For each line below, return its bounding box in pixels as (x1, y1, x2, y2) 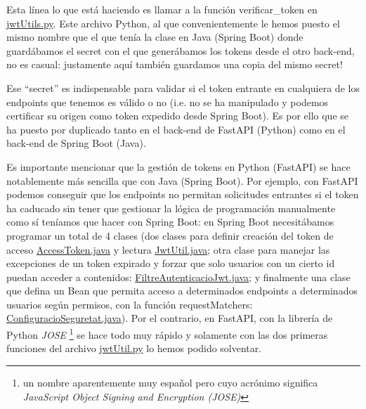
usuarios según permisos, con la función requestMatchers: (6, 297, 253, 311)
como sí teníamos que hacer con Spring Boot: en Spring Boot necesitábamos (6, 214, 334, 229)
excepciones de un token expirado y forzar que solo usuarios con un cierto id (6, 256, 335, 271)
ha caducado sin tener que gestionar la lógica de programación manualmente (6, 200, 336, 215)
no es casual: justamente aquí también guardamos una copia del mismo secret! (6, 57, 343, 72)
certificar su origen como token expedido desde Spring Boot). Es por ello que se (6, 108, 348, 123)
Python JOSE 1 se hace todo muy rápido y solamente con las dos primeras (6, 325, 328, 342)
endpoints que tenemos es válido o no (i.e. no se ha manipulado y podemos (6, 94, 329, 109)
